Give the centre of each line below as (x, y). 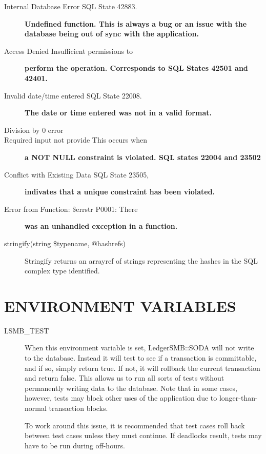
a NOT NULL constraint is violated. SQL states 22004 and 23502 (143, 157)
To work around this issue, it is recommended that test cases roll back (135, 425)
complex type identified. (62, 271)
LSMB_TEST (27, 330)
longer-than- (238, 398)
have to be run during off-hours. (75, 445)
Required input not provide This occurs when (76, 140)
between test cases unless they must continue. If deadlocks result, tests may (143, 435)
